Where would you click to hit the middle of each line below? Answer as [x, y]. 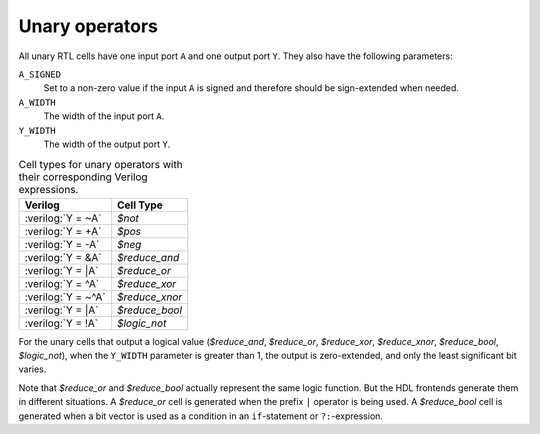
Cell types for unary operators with [101, 165]
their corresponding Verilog [83, 177]
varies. [32, 369]
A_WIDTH [37, 102]
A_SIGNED [40, 74]
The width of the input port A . [104, 116]
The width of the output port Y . [107, 144]
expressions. [48, 190]
